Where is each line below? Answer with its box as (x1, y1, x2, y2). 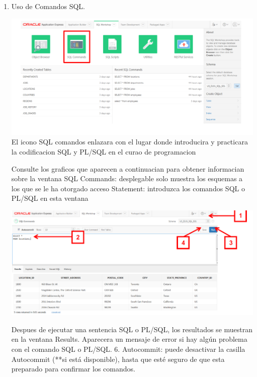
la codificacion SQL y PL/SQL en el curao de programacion (11, 146, 196, 157)
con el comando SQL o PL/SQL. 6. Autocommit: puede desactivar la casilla (11, 343, 245, 354)
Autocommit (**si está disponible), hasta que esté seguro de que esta (11, 353, 225, 364)
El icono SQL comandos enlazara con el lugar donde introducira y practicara (11, 136, 248, 147)
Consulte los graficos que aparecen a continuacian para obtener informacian (11, 163, 244, 174)
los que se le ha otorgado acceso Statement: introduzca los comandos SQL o (11, 183, 245, 193)
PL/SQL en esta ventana (11, 193, 89, 203)
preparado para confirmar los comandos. (11, 363, 135, 374)
